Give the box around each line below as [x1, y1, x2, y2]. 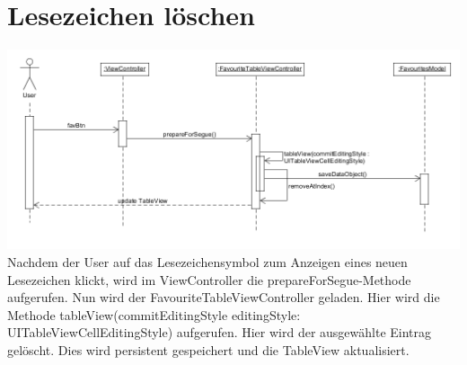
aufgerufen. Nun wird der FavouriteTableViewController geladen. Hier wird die [7, 288, 440, 307]
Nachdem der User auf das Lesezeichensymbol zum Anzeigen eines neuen [7, 253, 408, 272]
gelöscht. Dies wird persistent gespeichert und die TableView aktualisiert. [7, 341, 410, 360]
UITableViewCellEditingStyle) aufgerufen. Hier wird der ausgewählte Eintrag [7, 323, 432, 342]
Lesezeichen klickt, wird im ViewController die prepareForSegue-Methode [7, 270, 411, 289]
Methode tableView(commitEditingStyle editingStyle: [7, 305, 301, 324]
